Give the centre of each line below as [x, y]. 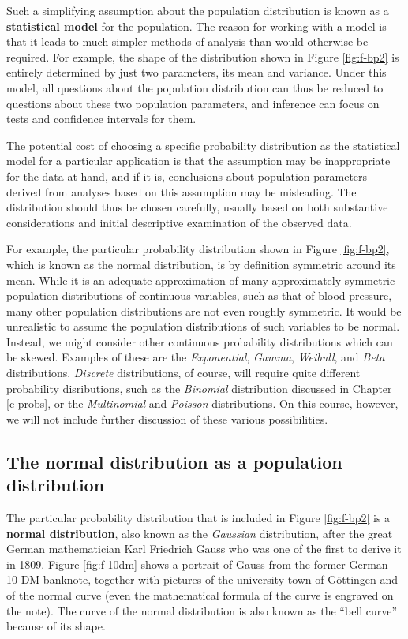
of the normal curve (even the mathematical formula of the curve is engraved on [200, 595]
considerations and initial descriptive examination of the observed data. [179, 222]
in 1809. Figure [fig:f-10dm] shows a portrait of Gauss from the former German [197, 564]
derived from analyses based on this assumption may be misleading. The [182, 191]
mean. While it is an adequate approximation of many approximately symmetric [201, 280]
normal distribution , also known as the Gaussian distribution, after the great [200, 533]
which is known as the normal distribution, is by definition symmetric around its [201, 264]
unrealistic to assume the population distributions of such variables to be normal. [203, 326]
